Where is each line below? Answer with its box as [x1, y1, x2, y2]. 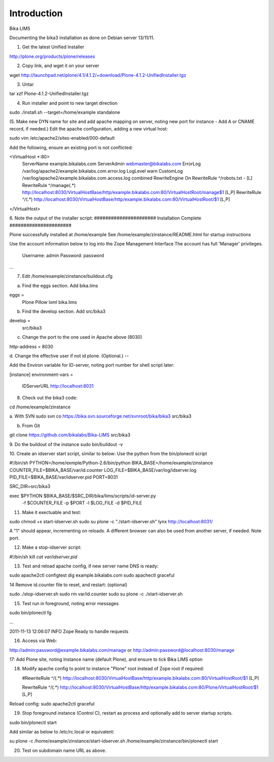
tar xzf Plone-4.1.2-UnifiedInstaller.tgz [9, 90, 89, 97]
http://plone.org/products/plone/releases [9, 53, 95, 59]
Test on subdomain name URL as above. [22, 747, 107, 753]
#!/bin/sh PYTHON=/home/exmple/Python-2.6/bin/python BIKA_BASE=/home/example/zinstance [9, 460, 213, 466]
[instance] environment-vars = [9, 371, 74, 377]
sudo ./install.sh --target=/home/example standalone [9, 109, 120, 115]
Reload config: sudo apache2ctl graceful [9, 701, 95, 707]
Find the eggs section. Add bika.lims [22, 282, 98, 289]
